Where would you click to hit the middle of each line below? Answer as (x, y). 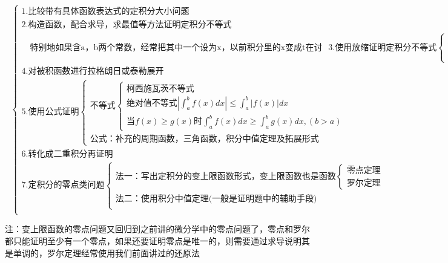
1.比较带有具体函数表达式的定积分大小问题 (105, 12)
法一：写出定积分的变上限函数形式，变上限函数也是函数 (226, 176)
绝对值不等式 (152, 103)
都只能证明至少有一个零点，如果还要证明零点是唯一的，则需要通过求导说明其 (157, 240)
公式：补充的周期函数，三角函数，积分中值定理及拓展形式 (204, 139)
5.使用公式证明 (50, 112)
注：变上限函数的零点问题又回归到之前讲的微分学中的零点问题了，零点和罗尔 (157, 229)
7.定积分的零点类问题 (63, 185)
